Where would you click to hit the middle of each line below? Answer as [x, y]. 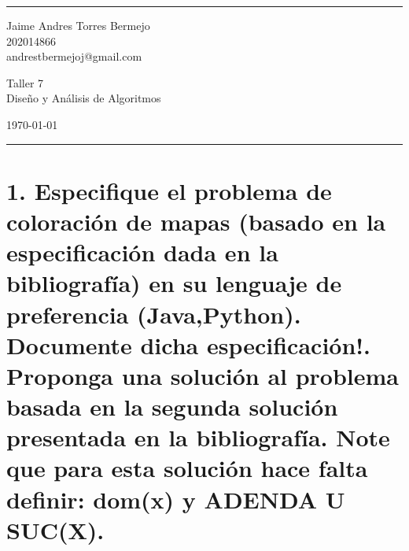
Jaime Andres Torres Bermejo [78, 25]
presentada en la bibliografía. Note [198, 437]
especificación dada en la [142, 252]
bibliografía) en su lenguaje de [174, 283]
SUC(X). [55, 529]
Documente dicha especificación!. [189, 344]
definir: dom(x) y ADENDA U [176, 499]
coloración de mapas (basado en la [196, 221]
